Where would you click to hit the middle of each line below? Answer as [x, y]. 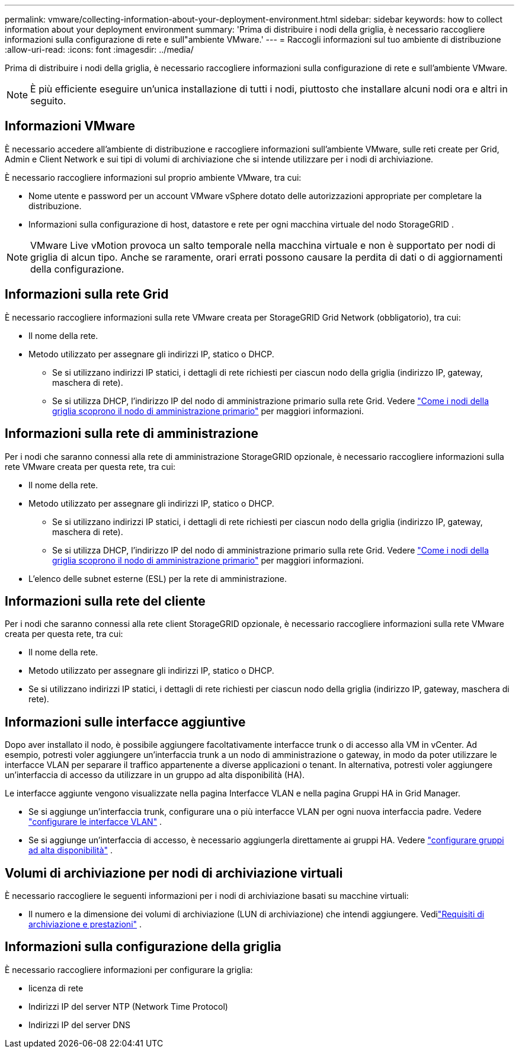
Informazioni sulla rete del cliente [105, 601]
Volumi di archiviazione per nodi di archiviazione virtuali [174, 873]
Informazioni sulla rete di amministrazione [132, 434]
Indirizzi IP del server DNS [79, 1025]
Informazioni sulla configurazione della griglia [143, 947]
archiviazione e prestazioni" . [85, 924]
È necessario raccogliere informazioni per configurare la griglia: [129, 969]
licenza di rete [56, 988]
